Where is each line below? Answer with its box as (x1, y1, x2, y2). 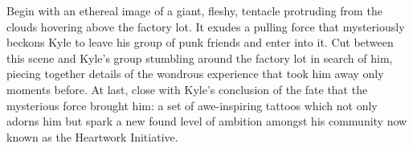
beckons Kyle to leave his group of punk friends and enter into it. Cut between (6, 34, 394, 51)
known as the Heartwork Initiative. (6, 128, 178, 145)
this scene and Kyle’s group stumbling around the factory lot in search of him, (6, 49, 393, 66)
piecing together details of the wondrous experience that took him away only (6, 65, 384, 82)
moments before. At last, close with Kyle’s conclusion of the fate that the (6, 80, 368, 97)
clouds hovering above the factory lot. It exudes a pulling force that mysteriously (6, 18, 405, 35)
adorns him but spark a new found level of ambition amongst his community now (6, 113, 407, 129)
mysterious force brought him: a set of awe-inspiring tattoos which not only (6, 97, 378, 113)
